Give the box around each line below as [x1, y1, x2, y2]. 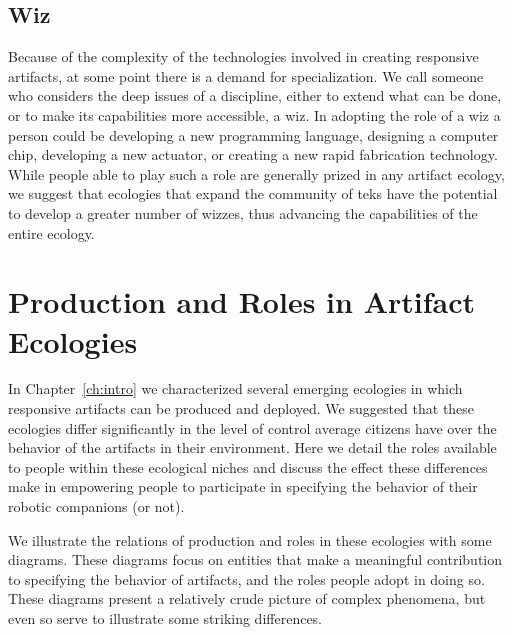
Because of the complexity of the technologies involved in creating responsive [8, 46, 479, 67]
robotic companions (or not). [8, 496, 185, 517]
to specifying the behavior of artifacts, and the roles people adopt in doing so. [8, 568, 485, 589]
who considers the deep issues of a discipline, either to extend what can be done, [8, 85, 502, 106]
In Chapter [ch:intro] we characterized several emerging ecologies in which [8, 378, 463, 399]
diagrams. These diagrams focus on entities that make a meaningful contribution [8, 549, 503, 570]
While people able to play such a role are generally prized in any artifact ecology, [8, 163, 505, 184]
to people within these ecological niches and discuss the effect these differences [8, 456, 488, 477]
